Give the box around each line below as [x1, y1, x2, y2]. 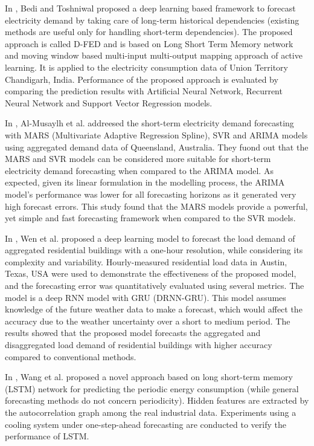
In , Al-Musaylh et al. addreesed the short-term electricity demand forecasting [5, 117, 294, 129]
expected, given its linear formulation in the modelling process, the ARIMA [5, 176, 285, 189]
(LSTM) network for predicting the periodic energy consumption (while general [5, 382, 299, 395]
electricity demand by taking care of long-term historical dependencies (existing [5, 13, 300, 26]
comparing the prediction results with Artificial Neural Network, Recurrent [5, 85, 283, 97]
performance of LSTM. [5, 430, 89, 442]
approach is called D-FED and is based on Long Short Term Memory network [5, 37, 293, 50]
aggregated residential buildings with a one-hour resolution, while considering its [5, 244, 303, 256]
